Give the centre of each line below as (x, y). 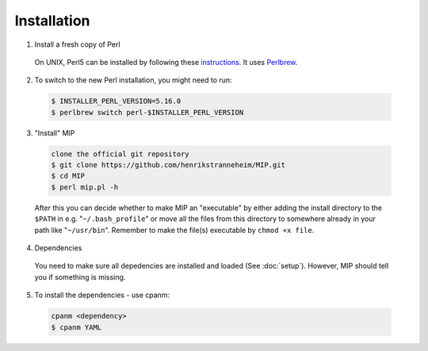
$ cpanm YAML (76, 327)
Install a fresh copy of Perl (77, 44)
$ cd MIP (68, 176)
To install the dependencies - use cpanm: (102, 295)
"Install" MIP (55, 133)
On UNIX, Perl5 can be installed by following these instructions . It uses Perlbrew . (166, 62)
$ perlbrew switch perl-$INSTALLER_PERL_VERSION (147, 112)
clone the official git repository (120, 154)
